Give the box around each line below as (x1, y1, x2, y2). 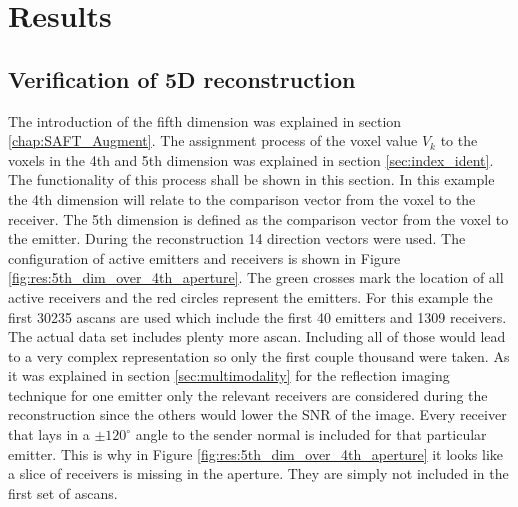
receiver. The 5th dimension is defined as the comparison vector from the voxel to (8, 208, 509, 229)
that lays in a (8, 424, 90, 445)
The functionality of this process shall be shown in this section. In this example (8, 169, 495, 190)
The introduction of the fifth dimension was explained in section (8, 110, 402, 131)
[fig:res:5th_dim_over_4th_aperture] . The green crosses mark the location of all (8, 267, 504, 288)
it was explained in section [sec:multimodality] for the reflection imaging (8, 365, 450, 386)
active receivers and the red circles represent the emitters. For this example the (8, 286, 493, 307)
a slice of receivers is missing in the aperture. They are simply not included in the (8, 463, 509, 484)
